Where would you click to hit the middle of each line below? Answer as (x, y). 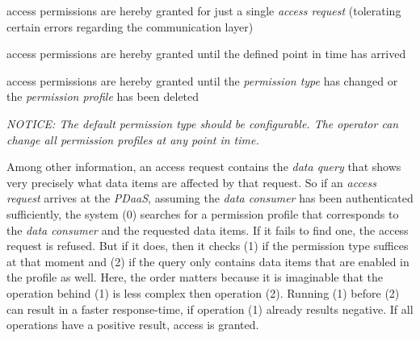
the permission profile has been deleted (103, 96)
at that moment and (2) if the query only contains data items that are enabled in (208, 261)
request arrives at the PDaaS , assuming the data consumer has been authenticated (210, 198)
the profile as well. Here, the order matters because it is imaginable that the (195, 277)
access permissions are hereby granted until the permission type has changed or (202, 80)
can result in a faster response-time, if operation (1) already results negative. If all (210, 309)
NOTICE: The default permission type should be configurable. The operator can (203, 123)
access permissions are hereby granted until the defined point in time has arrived (206, 54)
